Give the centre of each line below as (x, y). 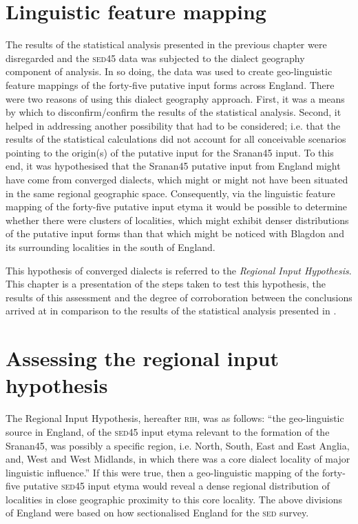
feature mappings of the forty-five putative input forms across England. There (170, 84)
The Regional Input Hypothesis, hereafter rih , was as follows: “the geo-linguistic (175, 418)
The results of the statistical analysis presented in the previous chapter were (166, 44)
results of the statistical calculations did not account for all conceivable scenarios (176, 139)
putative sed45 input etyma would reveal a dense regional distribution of (176, 486)
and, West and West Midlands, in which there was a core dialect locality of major (178, 459)
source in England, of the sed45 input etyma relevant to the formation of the (168, 431)
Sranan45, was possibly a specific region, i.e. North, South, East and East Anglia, (178, 445)
